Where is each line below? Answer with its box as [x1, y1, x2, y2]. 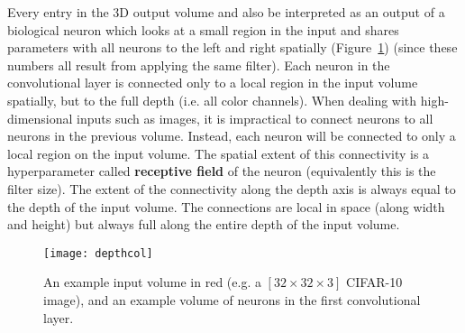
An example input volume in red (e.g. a [43, 273, 261, 291]
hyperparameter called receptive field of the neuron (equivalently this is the [7, 162, 436, 180]
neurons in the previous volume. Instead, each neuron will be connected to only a [7, 126, 456, 145]
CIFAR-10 [346, 273, 403, 291]
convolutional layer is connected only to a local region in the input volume [7, 73, 418, 92]
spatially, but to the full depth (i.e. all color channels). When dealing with [7, 90, 417, 109]
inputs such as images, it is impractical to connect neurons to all [77, 108, 433, 127]
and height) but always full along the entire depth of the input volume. [7, 215, 400, 234]
